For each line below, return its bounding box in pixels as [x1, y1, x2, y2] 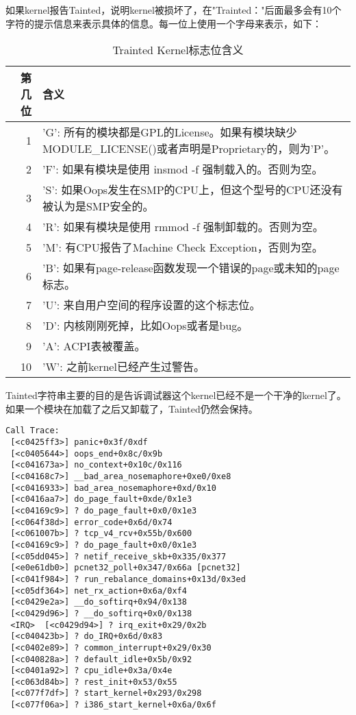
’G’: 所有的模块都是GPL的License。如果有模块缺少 [42, 124, 297, 141]
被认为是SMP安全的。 [42, 198, 154, 215]
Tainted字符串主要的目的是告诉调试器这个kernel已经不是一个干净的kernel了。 [5, 388, 346, 402]
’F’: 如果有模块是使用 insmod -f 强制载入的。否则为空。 [42, 161, 323, 178]
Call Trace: [5, 426, 60, 436]
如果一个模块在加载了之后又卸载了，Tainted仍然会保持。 [5, 401, 258, 415]
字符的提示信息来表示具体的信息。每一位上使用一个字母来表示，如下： [5, 16, 322, 30]
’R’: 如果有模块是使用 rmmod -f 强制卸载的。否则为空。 [42, 219, 324, 235]
